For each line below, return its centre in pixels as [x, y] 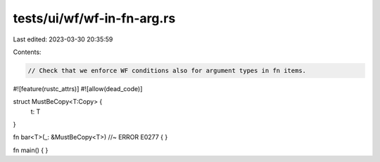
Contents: [27, 52]
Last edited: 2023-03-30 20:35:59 [63, 39]
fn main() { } [31, 150]
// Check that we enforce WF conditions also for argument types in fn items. [167, 70]
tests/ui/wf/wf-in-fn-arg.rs [94, 18]
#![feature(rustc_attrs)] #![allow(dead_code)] [78, 88]
